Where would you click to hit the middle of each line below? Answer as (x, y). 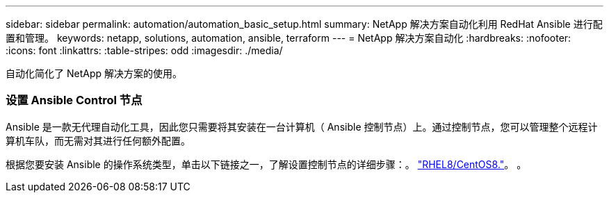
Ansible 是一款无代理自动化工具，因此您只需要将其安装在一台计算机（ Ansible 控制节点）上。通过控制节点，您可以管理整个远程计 (302, 126)
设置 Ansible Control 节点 (74, 100)
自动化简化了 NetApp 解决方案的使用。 (94, 73)
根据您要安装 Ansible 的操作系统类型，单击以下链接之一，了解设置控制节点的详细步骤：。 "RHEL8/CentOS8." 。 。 (266, 164)
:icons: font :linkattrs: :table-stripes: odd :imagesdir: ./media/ (144, 50)
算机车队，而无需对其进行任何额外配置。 (98, 140)
